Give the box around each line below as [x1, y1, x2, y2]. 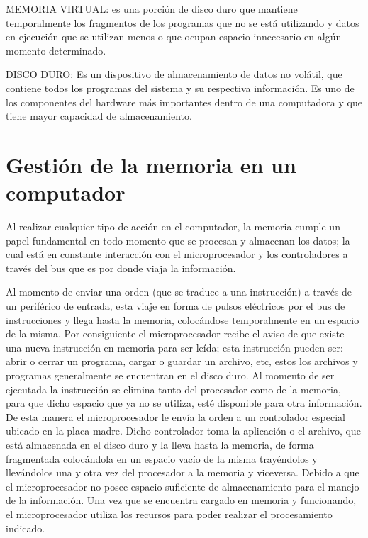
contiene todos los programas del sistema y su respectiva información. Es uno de [6, 80, 355, 95]
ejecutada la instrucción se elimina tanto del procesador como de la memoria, [6, 381, 341, 396]
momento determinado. [6, 43, 106, 57]
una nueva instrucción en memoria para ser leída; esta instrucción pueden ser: [6, 340, 343, 354]
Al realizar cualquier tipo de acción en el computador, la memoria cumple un [6, 219, 340, 234]
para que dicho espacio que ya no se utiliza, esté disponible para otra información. [6, 396, 362, 410]
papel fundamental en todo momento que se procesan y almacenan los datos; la [6, 232, 350, 247]
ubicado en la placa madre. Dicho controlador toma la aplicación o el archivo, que [6, 423, 361, 438]
